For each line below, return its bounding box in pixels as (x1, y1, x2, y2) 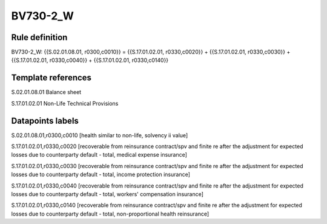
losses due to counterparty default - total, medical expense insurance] (11, 151, 188, 158)
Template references (11, 73, 92, 83)
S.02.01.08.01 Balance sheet (11, 89, 82, 96)
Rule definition (11, 32, 68, 42)
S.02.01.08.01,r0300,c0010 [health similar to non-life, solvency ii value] (11, 131, 188, 139)
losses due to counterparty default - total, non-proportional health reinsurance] (11, 210, 210, 217)
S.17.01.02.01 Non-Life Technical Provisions (11, 100, 119, 107)
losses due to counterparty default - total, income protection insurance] (11, 171, 191, 178)
